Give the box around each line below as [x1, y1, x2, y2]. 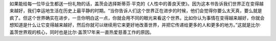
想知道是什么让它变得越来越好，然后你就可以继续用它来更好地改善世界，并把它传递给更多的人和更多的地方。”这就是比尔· [9, 22, 262, 28]
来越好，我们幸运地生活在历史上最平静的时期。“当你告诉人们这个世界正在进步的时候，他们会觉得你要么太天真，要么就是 [9, 8, 263, 14]
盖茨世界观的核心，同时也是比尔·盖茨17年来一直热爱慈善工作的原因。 [9, 29, 154, 35]
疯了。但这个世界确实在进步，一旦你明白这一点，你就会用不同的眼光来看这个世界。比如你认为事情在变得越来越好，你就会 [9, 15, 265, 21]
